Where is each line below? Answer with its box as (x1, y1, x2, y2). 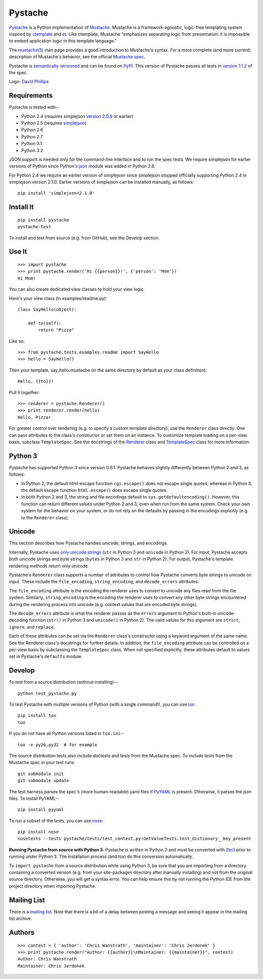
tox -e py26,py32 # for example (18, 742, 97, 747)
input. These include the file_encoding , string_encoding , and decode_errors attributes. (9, 579, 199, 585)
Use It (9, 247, 27, 256)
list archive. (9, 915, 33, 921)
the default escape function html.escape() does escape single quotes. (21, 487, 168, 493)
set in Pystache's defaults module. (9, 653, 83, 659)
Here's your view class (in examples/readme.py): (9, 295, 107, 301)
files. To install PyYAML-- (9, 795, 59, 801)
